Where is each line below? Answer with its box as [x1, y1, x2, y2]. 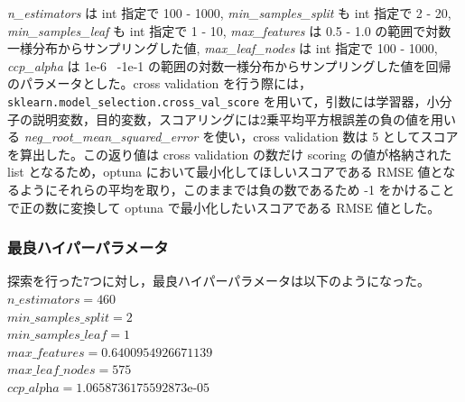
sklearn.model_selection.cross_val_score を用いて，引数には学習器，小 [7, 91, 440, 110]
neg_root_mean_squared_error [23, 127, 199, 146]
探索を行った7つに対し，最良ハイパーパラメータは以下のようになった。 [7, 271, 430, 290]
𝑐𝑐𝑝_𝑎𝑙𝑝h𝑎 [7, 381, 60, 395]
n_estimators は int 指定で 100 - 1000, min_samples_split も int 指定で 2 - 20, [7, 4, 451, 22]
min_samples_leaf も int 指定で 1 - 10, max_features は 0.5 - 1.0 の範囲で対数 [7, 21, 451, 40]
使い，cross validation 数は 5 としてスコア [215, 127, 459, 146]
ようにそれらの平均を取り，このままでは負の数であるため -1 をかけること [19, 180, 455, 198]
